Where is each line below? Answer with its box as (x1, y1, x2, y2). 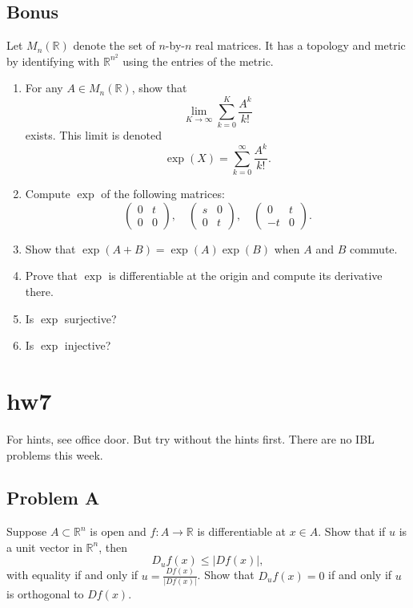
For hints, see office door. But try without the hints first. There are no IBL (6, 430, 375, 447)
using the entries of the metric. (122, 52, 274, 69)
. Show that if (318, 523, 386, 540)
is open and (90, 523, 146, 540)
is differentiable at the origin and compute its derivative (108, 267, 383, 284)
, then (98, 538, 128, 555)
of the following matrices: (101, 185, 225, 202)
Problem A (6, 485, 100, 510)
